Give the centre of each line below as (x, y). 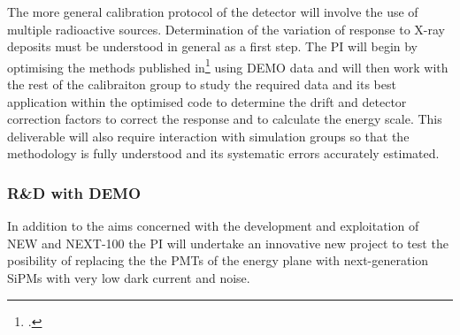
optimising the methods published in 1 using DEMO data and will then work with (228, 65)
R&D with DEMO (74, 192)
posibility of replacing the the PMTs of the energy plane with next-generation (218, 260)
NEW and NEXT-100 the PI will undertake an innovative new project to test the (228, 243)
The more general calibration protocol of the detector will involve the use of (213, 11)
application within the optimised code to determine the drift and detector (207, 101)
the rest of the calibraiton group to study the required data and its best (202, 84)
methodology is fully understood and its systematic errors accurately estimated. (223, 153)
